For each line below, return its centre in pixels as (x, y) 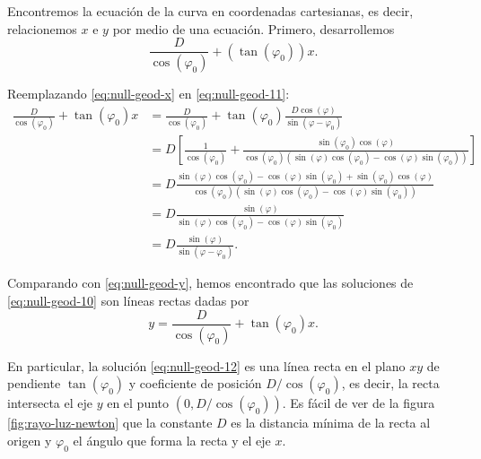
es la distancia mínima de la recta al (331, 423)
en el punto (138, 403)
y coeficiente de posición (195, 383)
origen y (30, 440)
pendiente (34, 383)
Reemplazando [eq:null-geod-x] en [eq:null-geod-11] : (149, 94)
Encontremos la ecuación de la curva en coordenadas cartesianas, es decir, (210, 11)
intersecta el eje (50, 403)
